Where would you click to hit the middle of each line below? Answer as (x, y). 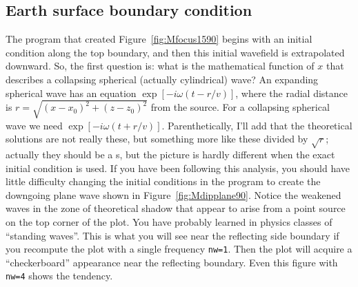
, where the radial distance (292, 93)
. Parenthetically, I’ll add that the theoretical (257, 125)
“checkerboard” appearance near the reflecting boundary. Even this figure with (172, 262)
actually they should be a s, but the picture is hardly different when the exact (170, 155)
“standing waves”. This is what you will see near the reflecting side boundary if (172, 235)
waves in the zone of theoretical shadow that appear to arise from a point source (176, 208)
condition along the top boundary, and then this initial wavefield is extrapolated (175, 52)
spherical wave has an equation (71, 93)
